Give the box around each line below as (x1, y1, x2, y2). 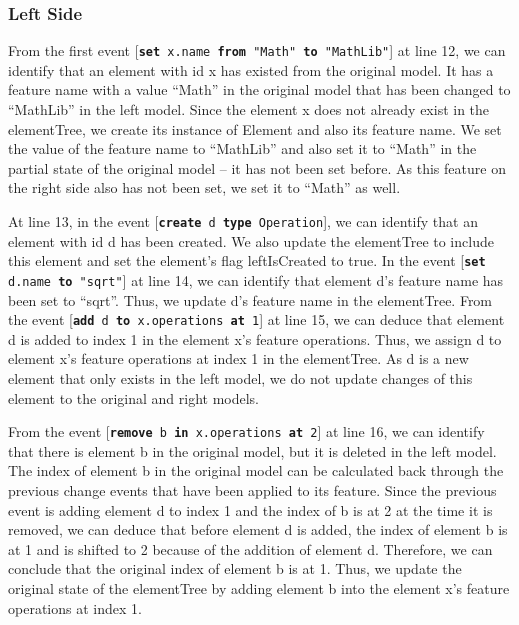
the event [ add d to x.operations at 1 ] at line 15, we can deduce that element (8, 309, 505, 330)
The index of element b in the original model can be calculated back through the (8, 460, 504, 481)
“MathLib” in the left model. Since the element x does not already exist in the (8, 99, 490, 120)
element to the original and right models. (8, 387, 259, 408)
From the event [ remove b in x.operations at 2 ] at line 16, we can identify (8, 421, 485, 442)
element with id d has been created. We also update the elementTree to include (8, 230, 494, 251)
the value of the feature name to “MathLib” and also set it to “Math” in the (8, 138, 477, 159)
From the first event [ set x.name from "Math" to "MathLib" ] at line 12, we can (8, 40, 506, 61)
